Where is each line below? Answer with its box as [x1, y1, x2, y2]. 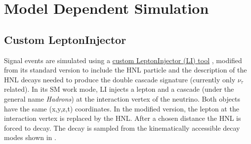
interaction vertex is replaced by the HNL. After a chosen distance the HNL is [4, 113, 241, 123]
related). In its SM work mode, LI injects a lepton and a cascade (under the [4, 84, 234, 94]
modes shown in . [4, 132, 56, 143]
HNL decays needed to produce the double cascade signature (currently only [4, 74, 236, 84]
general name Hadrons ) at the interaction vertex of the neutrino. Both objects [4, 93, 241, 104]
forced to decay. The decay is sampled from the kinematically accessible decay [4, 122, 240, 133]
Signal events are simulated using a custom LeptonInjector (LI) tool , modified [4, 55, 242, 65]
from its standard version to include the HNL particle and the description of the [4, 65, 247, 75]
